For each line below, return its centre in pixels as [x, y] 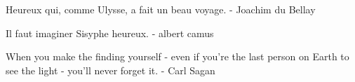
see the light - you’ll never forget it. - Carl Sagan [110, 70]
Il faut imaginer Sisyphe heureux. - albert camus [110, 33]
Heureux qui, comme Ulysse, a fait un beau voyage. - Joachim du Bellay [161, 9]
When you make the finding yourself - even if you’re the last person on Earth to [177, 56]
